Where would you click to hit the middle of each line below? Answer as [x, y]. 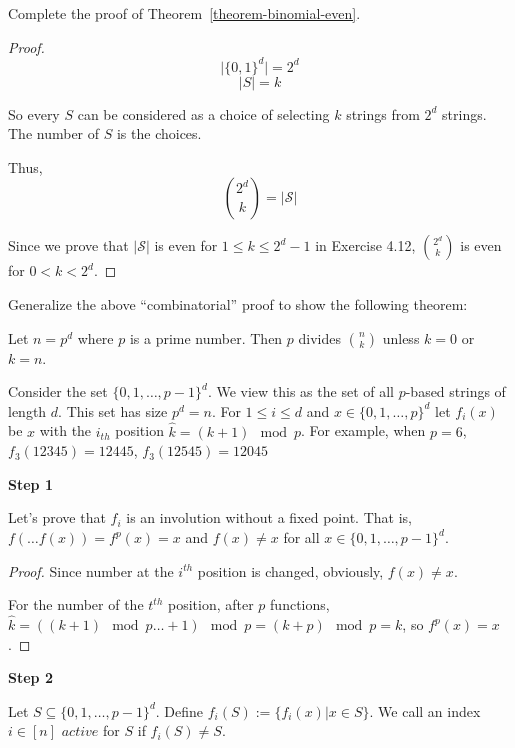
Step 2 [30, 677]
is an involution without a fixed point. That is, [269, 517]
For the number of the [76, 604]
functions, [300, 604]
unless [401, 337]
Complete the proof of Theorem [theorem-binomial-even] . [184, 13]
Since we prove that [68, 245]
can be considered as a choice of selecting [203, 113]
